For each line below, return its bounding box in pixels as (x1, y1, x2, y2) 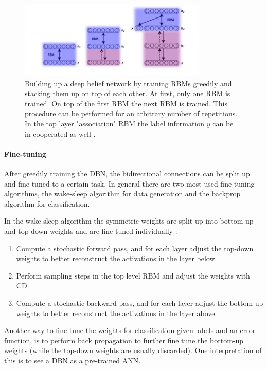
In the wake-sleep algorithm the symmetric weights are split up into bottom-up (4, 215, 254, 226)
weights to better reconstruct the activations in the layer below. (16, 253, 217, 264)
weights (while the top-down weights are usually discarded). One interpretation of (4, 345, 262, 356)
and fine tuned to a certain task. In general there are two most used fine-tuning (4, 178, 255, 189)
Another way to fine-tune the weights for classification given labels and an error (4, 325, 256, 336)
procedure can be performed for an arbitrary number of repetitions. (25, 108, 238, 119)
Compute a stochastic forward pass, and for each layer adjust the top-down (16, 243, 254, 253)
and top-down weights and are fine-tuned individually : (4, 226, 177, 236)
